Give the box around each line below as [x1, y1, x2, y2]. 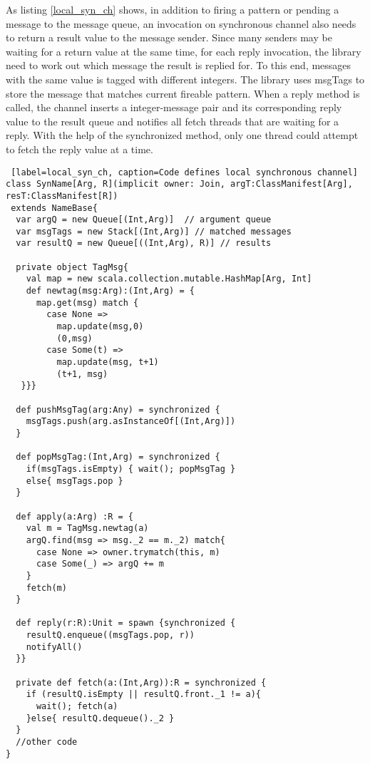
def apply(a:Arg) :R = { [16, 511, 133, 522]
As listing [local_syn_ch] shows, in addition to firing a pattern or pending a [6, 2, 339, 16]
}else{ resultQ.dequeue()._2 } [26, 713, 175, 723]
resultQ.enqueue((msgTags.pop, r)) [26, 630, 195, 641]
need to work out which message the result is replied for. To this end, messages [6, 58, 351, 73]
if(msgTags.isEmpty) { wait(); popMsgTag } [26, 463, 236, 474]
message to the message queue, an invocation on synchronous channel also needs [6, 16, 356, 31]
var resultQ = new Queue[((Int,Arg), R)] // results [16, 238, 272, 249]
